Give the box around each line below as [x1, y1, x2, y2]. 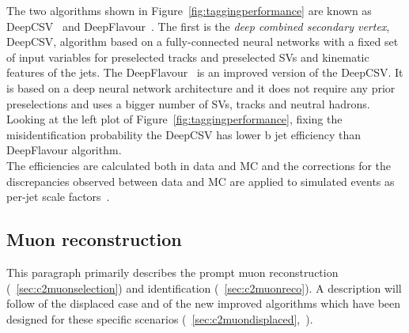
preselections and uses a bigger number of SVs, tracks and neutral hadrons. [6, 95, 370, 112]
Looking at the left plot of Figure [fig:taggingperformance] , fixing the [6, 111, 343, 127]
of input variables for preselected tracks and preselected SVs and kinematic [6, 48, 369, 65]
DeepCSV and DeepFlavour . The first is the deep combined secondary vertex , [6, 17, 390, 34]
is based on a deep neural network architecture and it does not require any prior [6, 79, 396, 96]
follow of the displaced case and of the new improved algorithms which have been [6, 295, 401, 312]
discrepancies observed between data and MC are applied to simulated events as [6, 172, 395, 189]
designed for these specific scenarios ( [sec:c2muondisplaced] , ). [6, 310, 313, 327]
